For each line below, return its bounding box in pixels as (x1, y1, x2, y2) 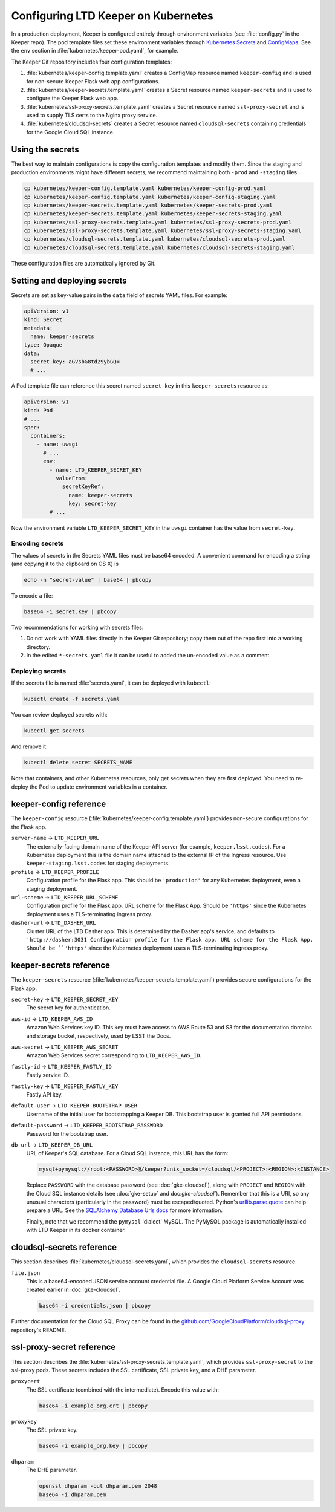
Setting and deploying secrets (11, 275, 127, 285)
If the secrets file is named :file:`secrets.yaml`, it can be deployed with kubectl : (11, 679, 211, 686)
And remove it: (11, 743, 48, 750)
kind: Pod (24, 407, 53, 414)
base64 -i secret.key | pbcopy (24, 608, 117, 615)
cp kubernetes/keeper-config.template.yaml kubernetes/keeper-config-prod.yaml (24, 185, 267, 192)
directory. (26, 643, 51, 650)
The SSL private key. (26, 1426, 78, 1433)
